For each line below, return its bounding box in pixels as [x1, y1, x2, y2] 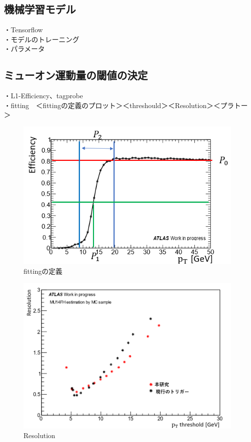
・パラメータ [4, 44, 45, 54]
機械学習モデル [4, 1, 76, 17]
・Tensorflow [4, 24, 43, 35]
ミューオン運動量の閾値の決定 [4, 67, 148, 83]
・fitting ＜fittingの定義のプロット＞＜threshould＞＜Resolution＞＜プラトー [4, 100, 248, 110]
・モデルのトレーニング [4, 34, 79, 44]
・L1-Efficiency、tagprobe [4, 90, 83, 101]
